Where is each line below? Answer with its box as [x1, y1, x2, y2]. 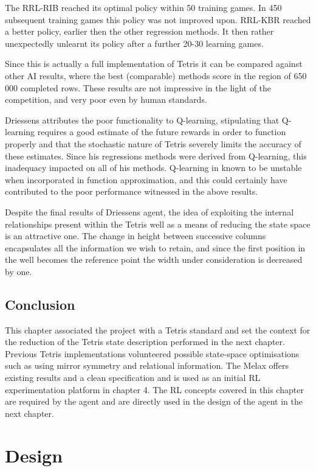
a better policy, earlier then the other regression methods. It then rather [5, 25, 274, 38]
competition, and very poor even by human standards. [5, 93, 207, 106]
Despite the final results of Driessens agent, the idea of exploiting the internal [5, 205, 294, 218]
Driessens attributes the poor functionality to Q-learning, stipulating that [5, 113, 280, 126]
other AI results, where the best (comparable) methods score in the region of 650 [5, 69, 307, 82]
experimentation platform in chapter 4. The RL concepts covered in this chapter [5, 383, 304, 396]
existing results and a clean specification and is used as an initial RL [5, 371, 261, 384]
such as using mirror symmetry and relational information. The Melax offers [5, 359, 289, 372]
